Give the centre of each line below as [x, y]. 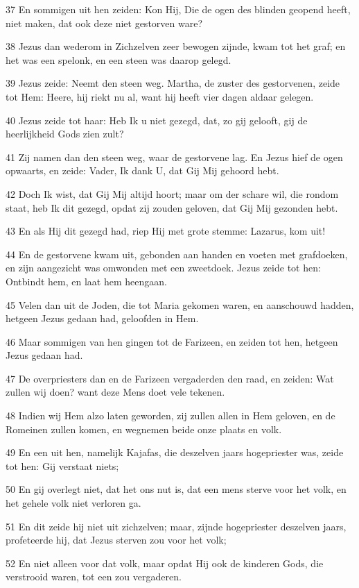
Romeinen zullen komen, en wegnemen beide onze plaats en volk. [144, 429]
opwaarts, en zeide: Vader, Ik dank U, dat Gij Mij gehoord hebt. [142, 170]
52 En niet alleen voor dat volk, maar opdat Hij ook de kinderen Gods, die [165, 563]
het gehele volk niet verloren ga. [73, 503]
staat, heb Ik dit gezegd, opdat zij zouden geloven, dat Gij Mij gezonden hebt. [172, 207]
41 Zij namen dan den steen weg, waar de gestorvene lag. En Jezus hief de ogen [174, 157]
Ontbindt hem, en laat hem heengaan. [86, 281]
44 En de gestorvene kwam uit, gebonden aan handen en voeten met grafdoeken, [177, 254]
